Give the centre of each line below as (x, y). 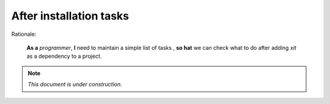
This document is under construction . (75, 85)
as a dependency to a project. (64, 56)
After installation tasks (70, 16)
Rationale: (24, 34)
